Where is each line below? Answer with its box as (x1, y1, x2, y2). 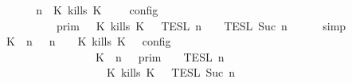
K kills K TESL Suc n (106, 64, 236, 81)
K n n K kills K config (6, 33, 171, 49)
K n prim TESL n (95, 48, 225, 65)
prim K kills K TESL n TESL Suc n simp (56, 17, 346, 34)
